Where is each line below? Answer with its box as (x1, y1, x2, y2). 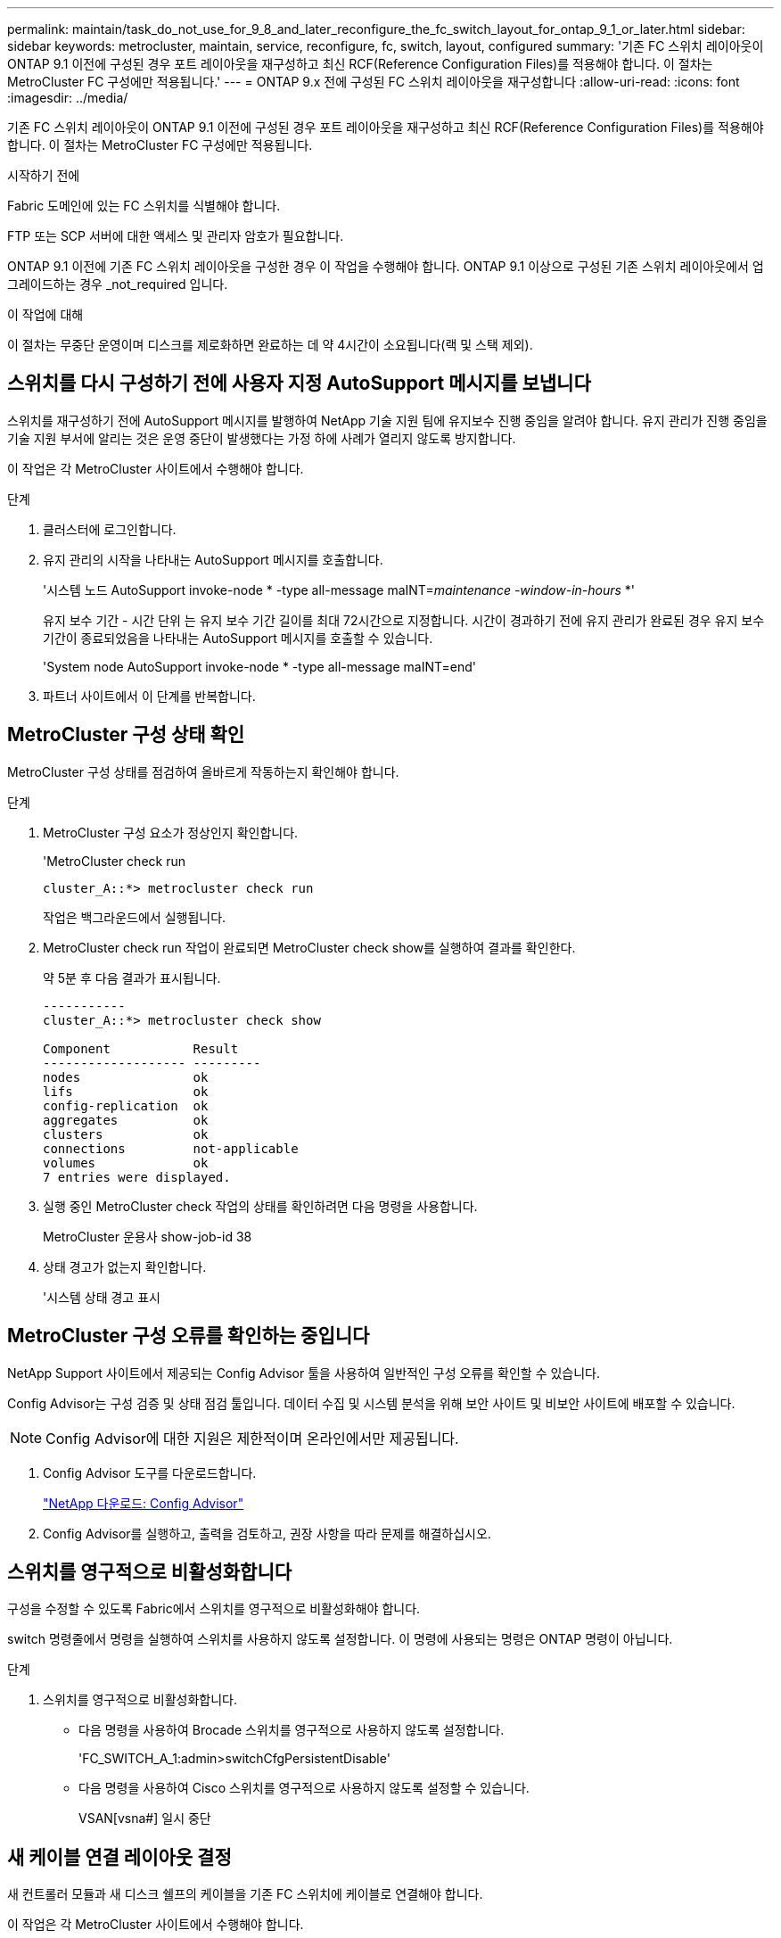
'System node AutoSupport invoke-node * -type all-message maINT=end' (43, 658, 477, 674)
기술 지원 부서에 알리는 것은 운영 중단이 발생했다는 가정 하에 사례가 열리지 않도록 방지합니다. (7, 430, 516, 446)
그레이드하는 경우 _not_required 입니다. (7, 276, 228, 292)
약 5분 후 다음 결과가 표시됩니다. (43, 969, 221, 985)
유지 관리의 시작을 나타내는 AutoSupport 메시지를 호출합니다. (43, 551, 383, 567)
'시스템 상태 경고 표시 (43, 1289, 160, 1305)
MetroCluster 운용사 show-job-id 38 (43, 1228, 252, 1244)
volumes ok (43, 1155, 209, 1170)
